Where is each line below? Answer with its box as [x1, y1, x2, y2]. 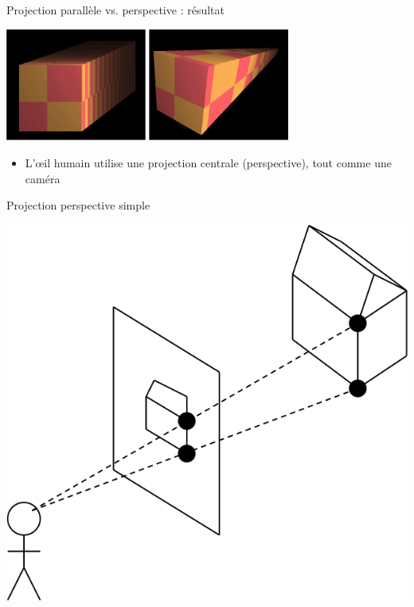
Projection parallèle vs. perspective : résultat [6, 2, 225, 18]
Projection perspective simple [6, 197, 150, 213]
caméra [25, 170, 61, 186]
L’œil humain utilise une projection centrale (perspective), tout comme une [25, 155, 392, 171]
